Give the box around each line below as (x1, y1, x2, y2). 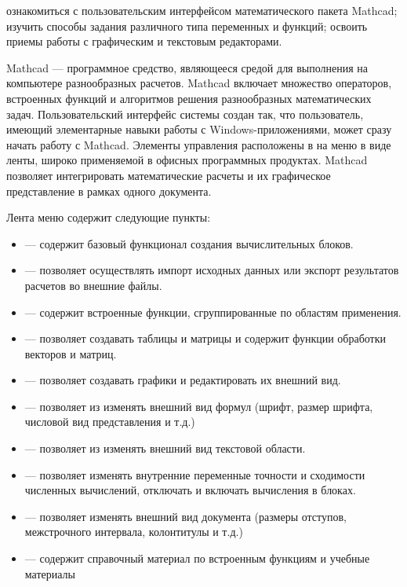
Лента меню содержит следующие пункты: (6, 209, 211, 226)
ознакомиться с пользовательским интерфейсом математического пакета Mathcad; (6, 2, 398, 18)
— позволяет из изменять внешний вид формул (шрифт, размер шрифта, (24, 398, 373, 414)
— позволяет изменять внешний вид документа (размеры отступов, (24, 508, 347, 524)
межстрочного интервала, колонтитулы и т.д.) (24, 523, 243, 540)
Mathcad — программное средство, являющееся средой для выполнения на (6, 59, 369, 75)
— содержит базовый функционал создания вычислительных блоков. (24, 235, 354, 251)
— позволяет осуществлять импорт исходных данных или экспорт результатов (24, 262, 399, 278)
